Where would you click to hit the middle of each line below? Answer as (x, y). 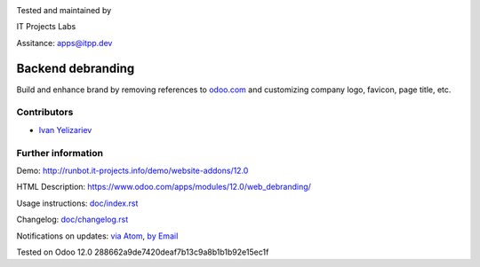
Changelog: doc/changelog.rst (72, 220)
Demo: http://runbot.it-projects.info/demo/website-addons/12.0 (132, 170)
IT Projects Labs (46, 27)
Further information (60, 153)
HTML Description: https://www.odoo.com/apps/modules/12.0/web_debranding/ (164, 187)
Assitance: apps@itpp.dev (64, 43)
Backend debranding (76, 68)
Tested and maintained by (64, 10)
